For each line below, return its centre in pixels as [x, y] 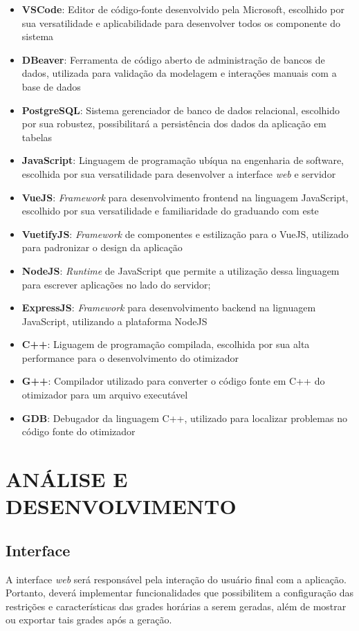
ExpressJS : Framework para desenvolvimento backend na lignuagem [169, 308]
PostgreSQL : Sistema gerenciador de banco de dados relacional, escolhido [181, 110]
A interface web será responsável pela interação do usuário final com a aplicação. [176, 579]
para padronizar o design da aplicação [102, 247]
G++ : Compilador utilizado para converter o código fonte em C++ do [173, 381]
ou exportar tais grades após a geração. [89, 620]
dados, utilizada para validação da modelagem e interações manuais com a [179, 73]
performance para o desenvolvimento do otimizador [130, 357]
